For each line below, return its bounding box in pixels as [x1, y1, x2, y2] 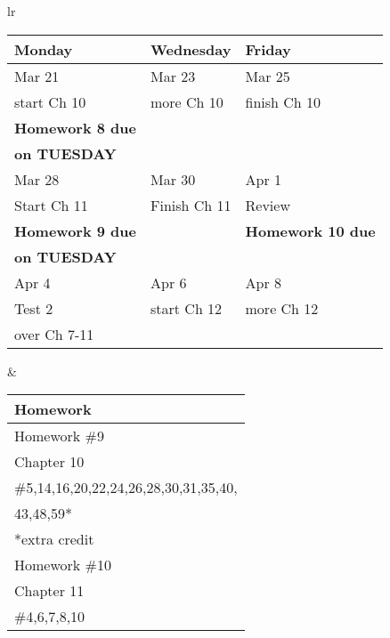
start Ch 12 [150, 297, 223, 319]
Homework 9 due [14, 220, 136, 241]
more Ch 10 [150, 91, 223, 112]
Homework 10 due [245, 220, 376, 241]
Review [245, 194, 290, 215]
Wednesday [150, 38, 232, 60]
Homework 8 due [14, 117, 136, 138]
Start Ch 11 [14, 194, 88, 215]
